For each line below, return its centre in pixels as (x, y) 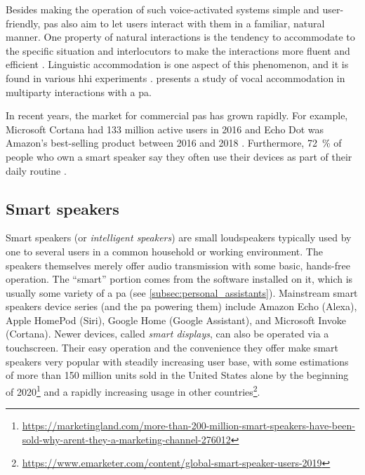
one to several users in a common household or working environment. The (164, 251)
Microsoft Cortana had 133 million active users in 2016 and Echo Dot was (165, 129)
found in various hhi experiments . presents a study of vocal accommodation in (175, 78)
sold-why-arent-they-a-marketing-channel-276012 (126, 439)
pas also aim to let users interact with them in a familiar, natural (184, 23)
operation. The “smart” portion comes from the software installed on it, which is (179, 279)
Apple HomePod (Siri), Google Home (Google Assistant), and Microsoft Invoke (176, 320)
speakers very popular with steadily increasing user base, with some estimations (177, 361)
